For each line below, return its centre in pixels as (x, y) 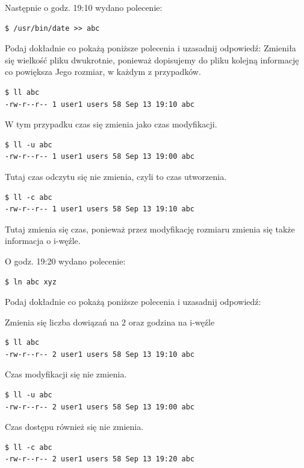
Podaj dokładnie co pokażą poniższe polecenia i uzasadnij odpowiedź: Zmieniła (150, 48)
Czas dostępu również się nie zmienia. (74, 427)
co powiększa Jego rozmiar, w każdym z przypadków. (103, 72)
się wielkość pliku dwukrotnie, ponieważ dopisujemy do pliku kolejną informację (152, 59)
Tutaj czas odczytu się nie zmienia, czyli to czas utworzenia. (116, 176)
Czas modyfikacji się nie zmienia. (66, 374)
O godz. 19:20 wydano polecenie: (65, 261)
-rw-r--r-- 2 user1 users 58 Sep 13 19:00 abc (100, 407)
